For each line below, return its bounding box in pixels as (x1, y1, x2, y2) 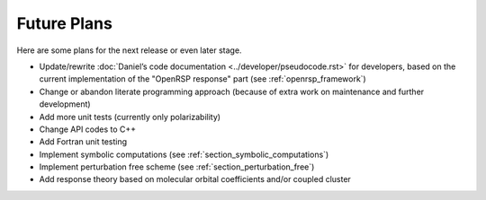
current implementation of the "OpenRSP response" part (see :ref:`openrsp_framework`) (39, 74, 366, 84)
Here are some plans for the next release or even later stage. (16, 45, 242, 56)
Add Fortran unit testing (39, 136, 128, 147)
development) (39, 99, 91, 109)
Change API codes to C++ (39, 124, 137, 135)
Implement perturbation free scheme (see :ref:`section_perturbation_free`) (39, 161, 315, 172)
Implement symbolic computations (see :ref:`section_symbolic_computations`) (39, 149, 329, 160)
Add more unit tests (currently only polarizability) (39, 111, 220, 122)
